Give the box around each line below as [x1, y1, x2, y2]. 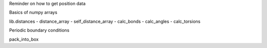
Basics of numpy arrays [9, 10, 58, 16]
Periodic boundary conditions [9, 27, 70, 33]
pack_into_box [9, 36, 39, 42]
